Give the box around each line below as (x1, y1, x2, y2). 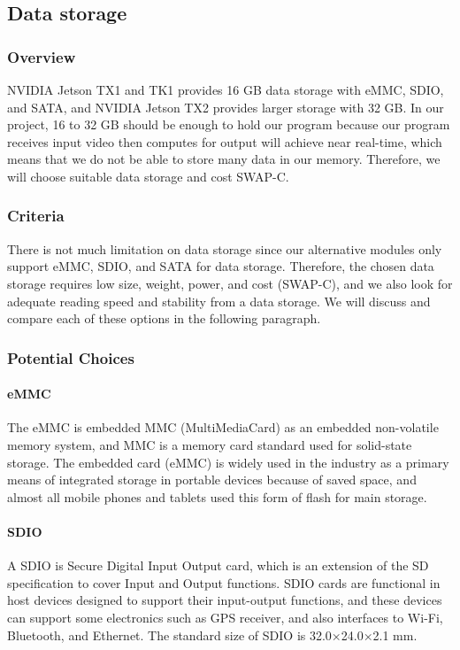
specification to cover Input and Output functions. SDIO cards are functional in (7, 573, 441, 592)
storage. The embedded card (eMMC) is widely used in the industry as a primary (7, 453, 449, 471)
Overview (7, 45, 76, 67)
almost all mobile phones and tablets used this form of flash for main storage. (7, 487, 427, 506)
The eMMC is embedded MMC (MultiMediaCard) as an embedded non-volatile (7, 418, 439, 437)
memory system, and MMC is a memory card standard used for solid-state (7, 435, 412, 453)
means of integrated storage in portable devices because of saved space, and (7, 470, 417, 489)
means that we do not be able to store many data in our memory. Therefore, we (7, 150, 441, 168)
